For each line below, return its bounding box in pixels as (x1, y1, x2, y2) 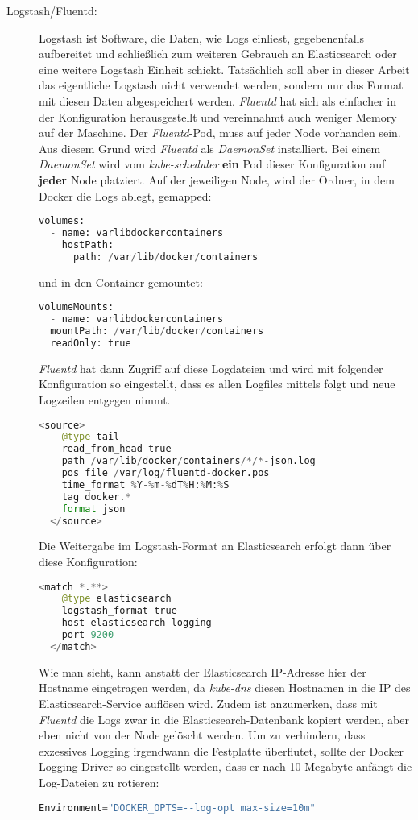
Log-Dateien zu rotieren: (39, 773, 159, 790)
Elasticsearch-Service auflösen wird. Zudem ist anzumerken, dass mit (39, 695, 378, 711)
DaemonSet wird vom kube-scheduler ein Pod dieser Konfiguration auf (39, 155, 386, 172)
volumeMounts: (39, 301, 114, 313)
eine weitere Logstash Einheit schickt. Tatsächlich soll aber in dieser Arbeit (39, 60, 410, 77)
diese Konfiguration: (39, 553, 138, 569)
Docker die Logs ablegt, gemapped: (39, 187, 212, 204)
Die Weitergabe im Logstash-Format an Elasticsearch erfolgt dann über (39, 537, 391, 554)
